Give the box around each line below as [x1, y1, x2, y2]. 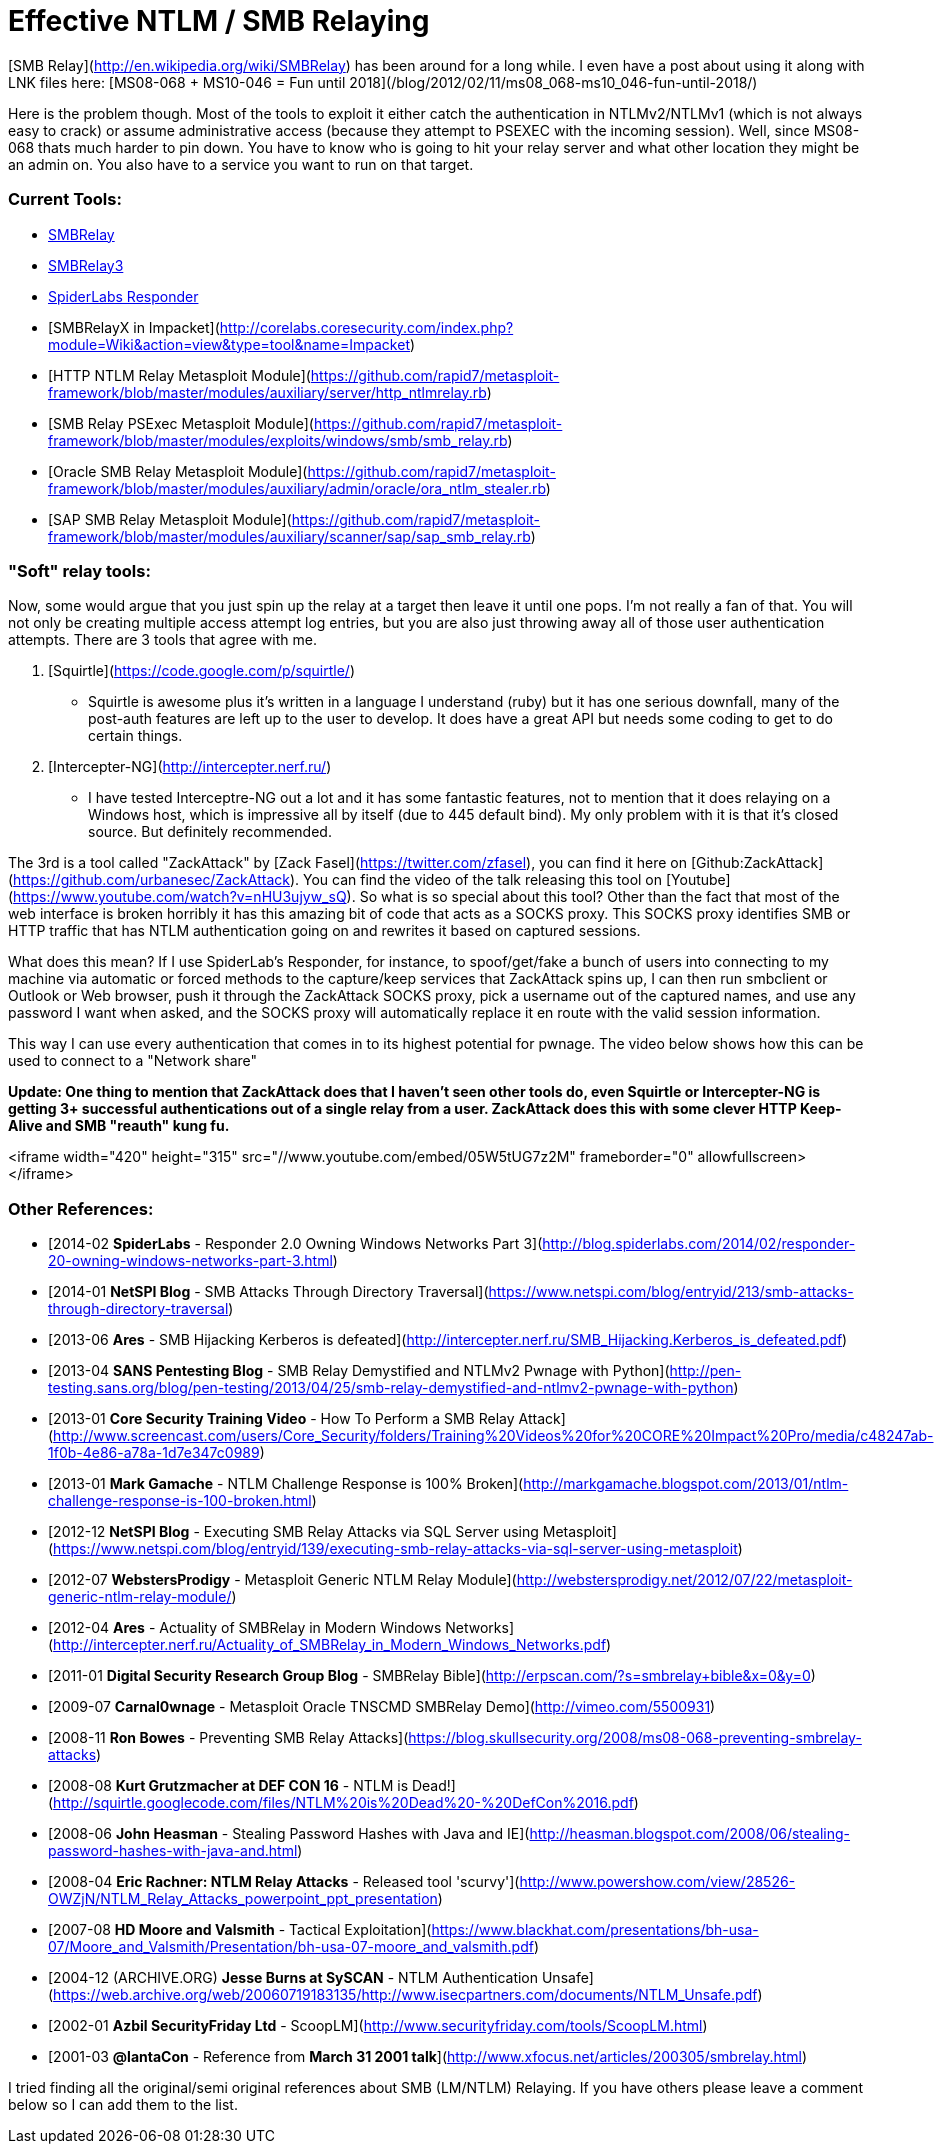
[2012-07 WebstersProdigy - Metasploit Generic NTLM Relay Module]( [48, 1571, 517, 1588]
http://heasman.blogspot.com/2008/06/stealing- [529, 1825, 851, 1842]
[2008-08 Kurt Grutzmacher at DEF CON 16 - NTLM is [48, 1777, 409, 1794]
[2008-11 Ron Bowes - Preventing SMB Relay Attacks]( [48, 1729, 409, 1746]
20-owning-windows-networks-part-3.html [48, 1252, 333, 1269]
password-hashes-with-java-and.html [48, 1842, 298, 1859]
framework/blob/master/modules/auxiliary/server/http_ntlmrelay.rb [48, 383, 487, 401]
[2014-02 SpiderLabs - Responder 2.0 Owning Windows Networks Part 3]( [48, 1235, 543, 1252]
